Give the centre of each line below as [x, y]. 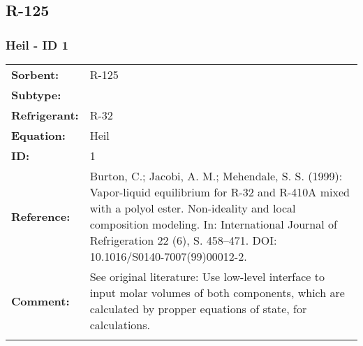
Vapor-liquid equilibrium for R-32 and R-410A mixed [220, 192]
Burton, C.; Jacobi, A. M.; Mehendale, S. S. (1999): [216, 176]
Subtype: [36, 95]
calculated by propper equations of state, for [198, 309]
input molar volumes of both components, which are [217, 293]
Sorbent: [35, 74]
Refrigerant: [45, 115]
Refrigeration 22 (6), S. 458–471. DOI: [183, 240]
